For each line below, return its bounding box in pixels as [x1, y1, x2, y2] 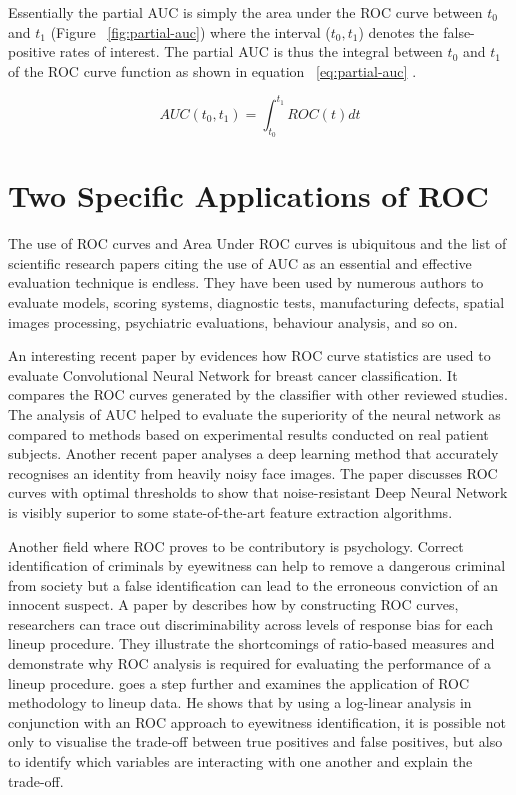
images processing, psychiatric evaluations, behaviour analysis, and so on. [8, 311, 458, 332]
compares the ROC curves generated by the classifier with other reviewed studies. [8, 384, 508, 405]
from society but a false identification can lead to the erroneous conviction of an [8, 574, 498, 595]
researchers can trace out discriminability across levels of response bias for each [8, 613, 494, 634]
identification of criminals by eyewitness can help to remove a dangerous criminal [8, 555, 506, 576]
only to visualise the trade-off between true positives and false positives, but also [8, 731, 503, 752]
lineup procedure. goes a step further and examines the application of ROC [8, 672, 470, 693]
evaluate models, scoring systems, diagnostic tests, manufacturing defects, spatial [8, 291, 505, 312]
